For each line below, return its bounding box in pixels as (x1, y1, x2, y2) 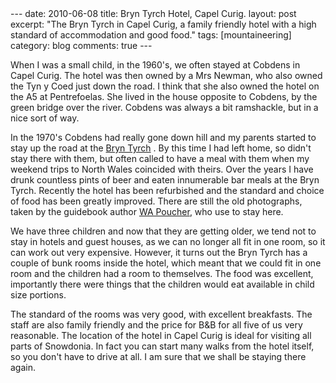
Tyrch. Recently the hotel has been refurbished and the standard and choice (10, 185, 325, 196)
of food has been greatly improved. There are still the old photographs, (10, 195, 303, 207)
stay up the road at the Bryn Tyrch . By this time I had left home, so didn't (10, 142, 312, 154)
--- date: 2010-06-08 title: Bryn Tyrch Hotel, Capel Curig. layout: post (10, 8, 297, 19)
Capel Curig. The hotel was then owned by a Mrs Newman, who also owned (10, 70, 323, 81)
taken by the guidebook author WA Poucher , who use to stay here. (10, 206, 284, 217)
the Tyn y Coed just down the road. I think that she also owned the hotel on (10, 80, 320, 92)
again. (10, 362, 37, 373)
